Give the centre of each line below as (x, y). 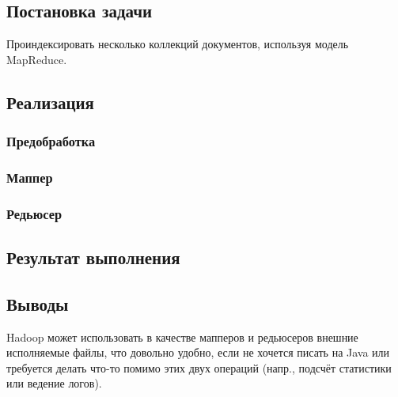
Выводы (38, 303)
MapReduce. (37, 59)
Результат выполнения (93, 257)
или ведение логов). (54, 383)
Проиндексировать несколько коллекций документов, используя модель (178, 44)
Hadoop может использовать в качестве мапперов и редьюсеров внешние (182, 337)
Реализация (50, 102)
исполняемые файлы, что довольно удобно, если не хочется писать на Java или (198, 352)
